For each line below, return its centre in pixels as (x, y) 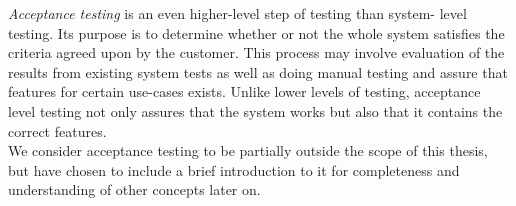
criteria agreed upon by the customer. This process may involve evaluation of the (256, 52)
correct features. (57, 130)
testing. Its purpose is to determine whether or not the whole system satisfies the (256, 32)
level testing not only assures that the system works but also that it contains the (255, 110)
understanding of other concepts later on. (134, 189)
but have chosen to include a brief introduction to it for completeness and (234, 169)
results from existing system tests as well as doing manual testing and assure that (258, 71)
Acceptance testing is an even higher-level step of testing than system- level (237, 13)
